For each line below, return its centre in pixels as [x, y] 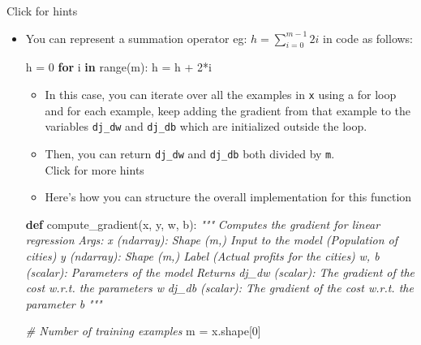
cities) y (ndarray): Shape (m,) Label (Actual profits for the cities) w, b [202, 255]
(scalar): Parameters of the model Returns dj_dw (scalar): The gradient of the [220, 272]
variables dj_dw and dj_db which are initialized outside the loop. [206, 126]
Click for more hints [95, 169]
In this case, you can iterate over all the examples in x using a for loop [221, 94]
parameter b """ [64, 303]
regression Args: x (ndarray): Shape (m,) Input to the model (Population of [212, 240]
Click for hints [42, 11]
